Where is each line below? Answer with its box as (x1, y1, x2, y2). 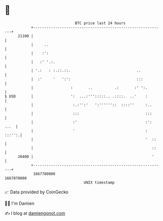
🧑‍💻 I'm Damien (4, 200, 35, 206)
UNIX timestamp (83, 180, 115, 185)
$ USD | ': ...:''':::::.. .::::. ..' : (4, 94, 148, 99)
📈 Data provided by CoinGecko (4, 189, 69, 195)
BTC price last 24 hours (75, 21, 126, 26)
